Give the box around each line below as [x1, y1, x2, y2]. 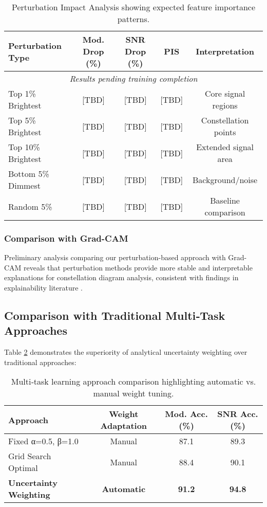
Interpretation [196, 45, 255, 57]
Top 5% [8, 114, 36, 126]
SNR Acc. [217, 408, 258, 420]
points [214, 126, 236, 138]
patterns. [117, 13, 150, 25]
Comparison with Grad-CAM [4, 231, 128, 244]
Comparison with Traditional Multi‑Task [4, 307, 225, 323]
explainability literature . [4, 282, 83, 293]
